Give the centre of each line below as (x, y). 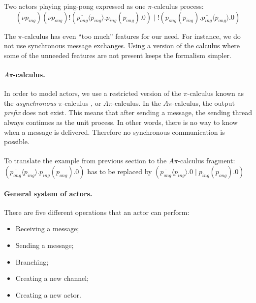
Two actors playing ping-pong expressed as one (75, 6)
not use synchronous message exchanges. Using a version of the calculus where (122, 45)
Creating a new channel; (52, 278)
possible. (17, 141)
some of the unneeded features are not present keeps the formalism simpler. (118, 55)
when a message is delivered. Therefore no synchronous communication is (114, 132)
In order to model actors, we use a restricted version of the (93, 93)
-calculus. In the (137, 103)
